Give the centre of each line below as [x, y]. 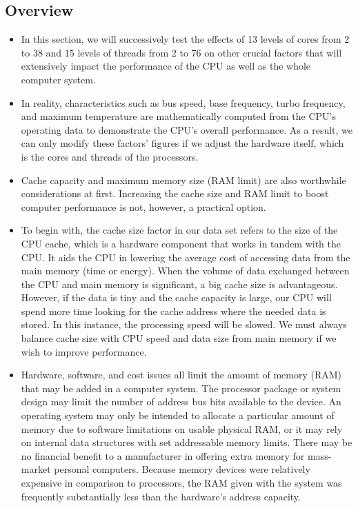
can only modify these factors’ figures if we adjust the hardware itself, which [182, 143]
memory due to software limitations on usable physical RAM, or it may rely [182, 428]
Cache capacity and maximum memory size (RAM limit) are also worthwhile [183, 180]
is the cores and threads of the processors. [110, 156]
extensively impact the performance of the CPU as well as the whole [166, 66]
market [36, 469]
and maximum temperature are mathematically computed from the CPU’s [178, 116]
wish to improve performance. [84, 351]
